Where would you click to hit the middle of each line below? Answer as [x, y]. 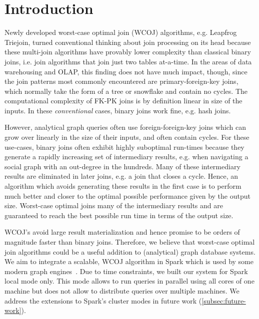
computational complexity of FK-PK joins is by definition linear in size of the [123, 101]
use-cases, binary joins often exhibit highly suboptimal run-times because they [124, 147]
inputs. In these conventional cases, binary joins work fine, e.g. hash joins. [118, 110]
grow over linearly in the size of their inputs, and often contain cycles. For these [127, 137]
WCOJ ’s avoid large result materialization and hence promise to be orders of [122, 232]
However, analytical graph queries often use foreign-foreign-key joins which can [125, 127]
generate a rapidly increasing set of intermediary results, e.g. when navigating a [126, 157]
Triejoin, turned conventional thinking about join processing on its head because [128, 42]
